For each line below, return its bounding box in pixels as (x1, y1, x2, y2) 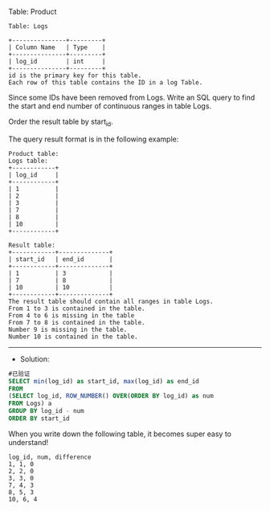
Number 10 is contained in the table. (8, 333, 138, 341)
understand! (8, 437, 49, 447)
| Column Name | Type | (8, 43, 106, 51)
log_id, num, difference (8, 453, 92, 461)
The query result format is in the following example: (8, 134, 179, 144)
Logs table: (8, 157, 48, 165)
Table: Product (8, 7, 57, 16)
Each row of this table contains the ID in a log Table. (8, 79, 203, 87)
